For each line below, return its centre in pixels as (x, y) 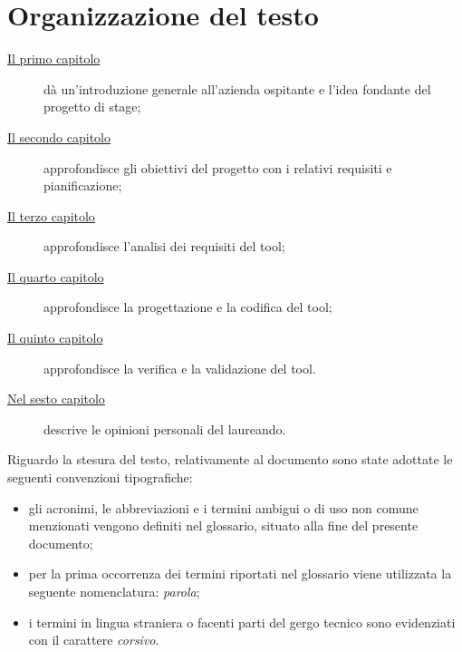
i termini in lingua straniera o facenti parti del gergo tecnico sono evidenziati (242, 622)
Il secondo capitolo (59, 136)
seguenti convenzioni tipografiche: (100, 477)
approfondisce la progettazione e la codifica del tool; (188, 307)
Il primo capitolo (54, 58)
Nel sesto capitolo (56, 399)
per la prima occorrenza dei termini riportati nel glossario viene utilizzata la (240, 574)
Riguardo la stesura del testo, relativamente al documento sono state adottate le (230, 459)
